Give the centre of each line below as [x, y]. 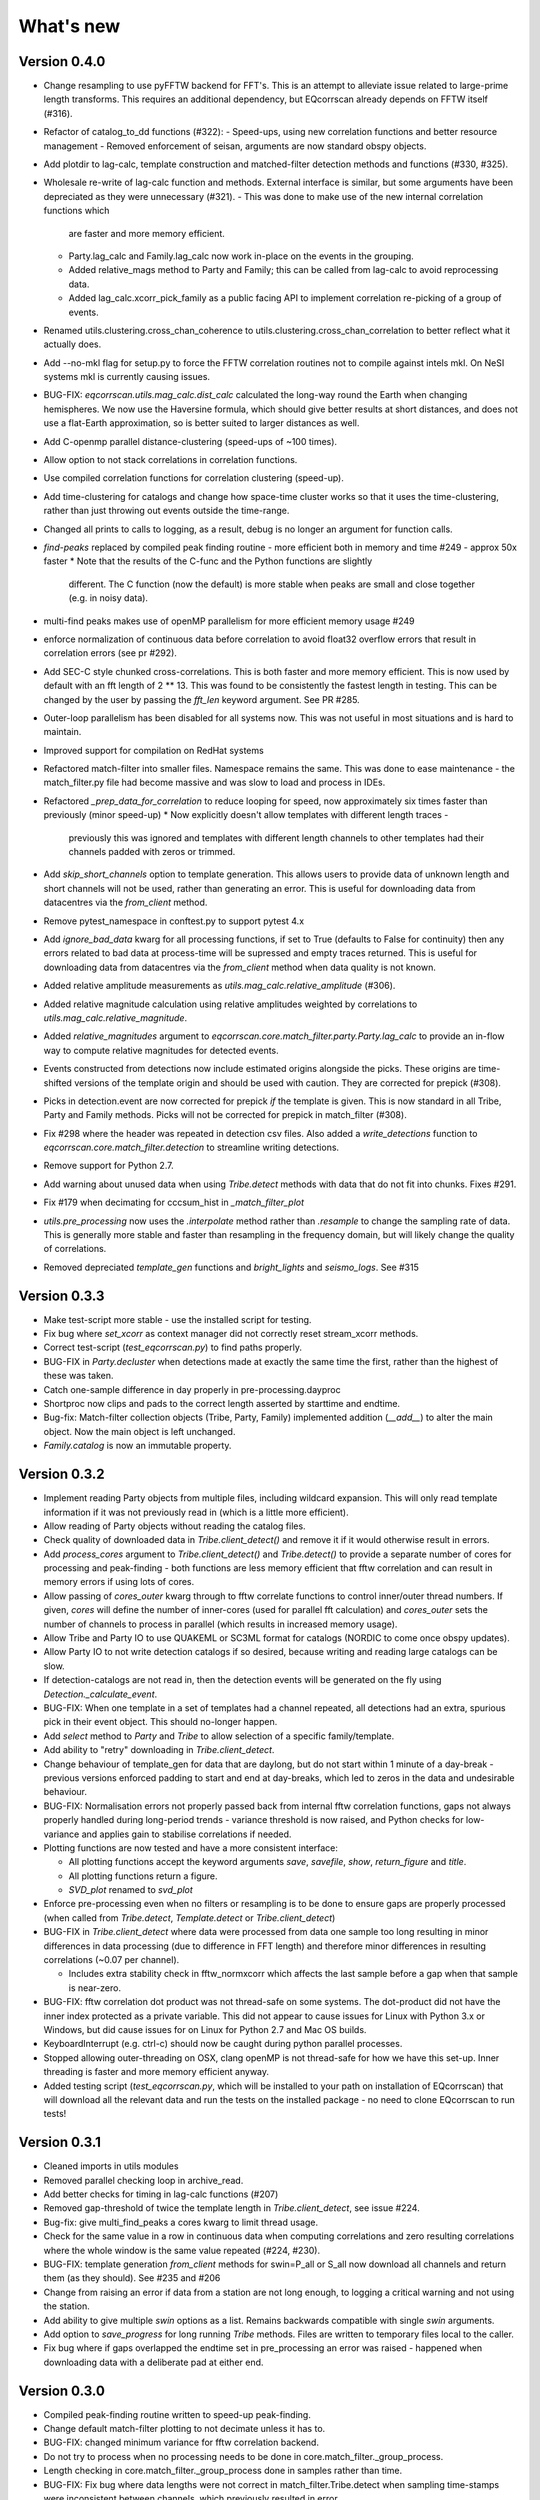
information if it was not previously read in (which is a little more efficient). [196, 1512]
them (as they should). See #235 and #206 [132, 2278]
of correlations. [75, 1249]
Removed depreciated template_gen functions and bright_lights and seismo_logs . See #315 [231, 1267]
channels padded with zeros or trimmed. [152, 852]
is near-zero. [95, 1987]
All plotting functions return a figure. [143, 1876]
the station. [66, 2306]
